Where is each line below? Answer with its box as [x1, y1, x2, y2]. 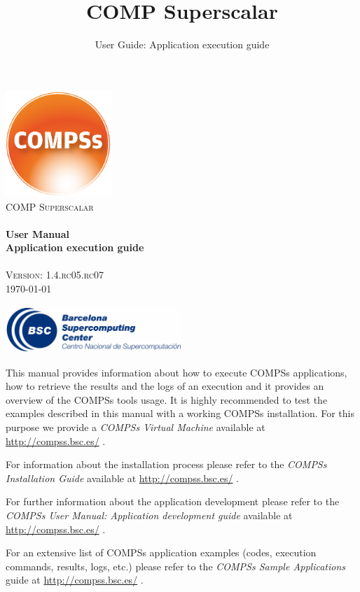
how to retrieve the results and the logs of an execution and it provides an [6, 379, 324, 393]
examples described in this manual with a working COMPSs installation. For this [6, 406, 355, 421]
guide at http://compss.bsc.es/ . [6, 572, 144, 587]
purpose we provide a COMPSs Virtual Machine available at [6, 420, 265, 435]
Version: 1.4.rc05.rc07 [6, 267, 104, 282]
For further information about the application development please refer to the [6, 494, 340, 509]
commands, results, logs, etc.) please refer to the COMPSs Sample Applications [6, 558, 346, 573]
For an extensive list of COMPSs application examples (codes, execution [6, 545, 317, 560]
